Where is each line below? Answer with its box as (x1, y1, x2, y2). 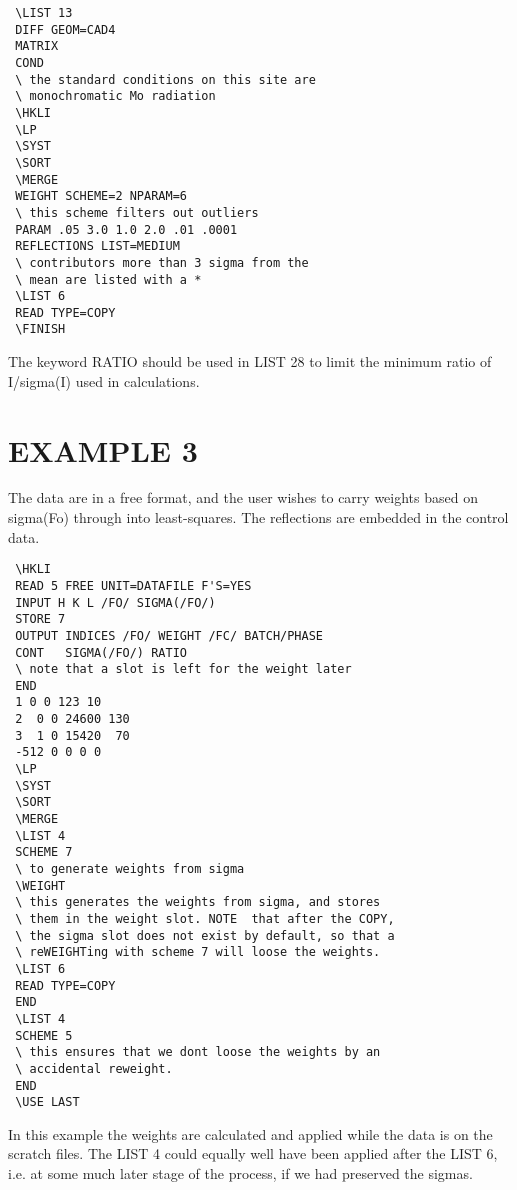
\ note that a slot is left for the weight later (15, 662, 352, 677)
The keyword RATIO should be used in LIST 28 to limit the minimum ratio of (8, 351, 492, 372)
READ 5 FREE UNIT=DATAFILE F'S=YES (15, 578, 252, 593)
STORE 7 (15, 612, 66, 627)
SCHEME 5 (15, 1028, 73, 1043)
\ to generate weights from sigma (15, 862, 245, 877)
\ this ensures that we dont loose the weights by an (15, 1045, 381, 1060)
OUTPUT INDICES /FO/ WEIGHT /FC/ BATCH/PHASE (15, 628, 323, 643)
